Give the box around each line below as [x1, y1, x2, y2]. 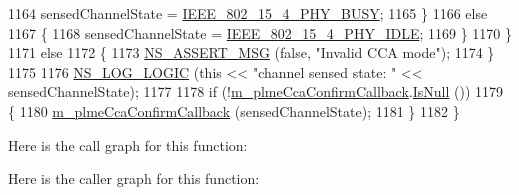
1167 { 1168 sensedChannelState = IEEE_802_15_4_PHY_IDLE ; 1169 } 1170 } [8, 22, 512, 43]
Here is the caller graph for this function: [8, 168, 260, 189]
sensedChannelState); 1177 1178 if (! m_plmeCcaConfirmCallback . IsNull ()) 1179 [8, 81, 503, 102]
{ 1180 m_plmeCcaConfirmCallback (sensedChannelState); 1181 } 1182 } [8, 100, 460, 121]
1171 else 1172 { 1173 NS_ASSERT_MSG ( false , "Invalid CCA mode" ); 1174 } [8, 42, 495, 63]
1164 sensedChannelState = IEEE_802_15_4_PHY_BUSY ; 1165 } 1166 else [8, 3, 488, 23]
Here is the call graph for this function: [8, 134, 248, 155]
